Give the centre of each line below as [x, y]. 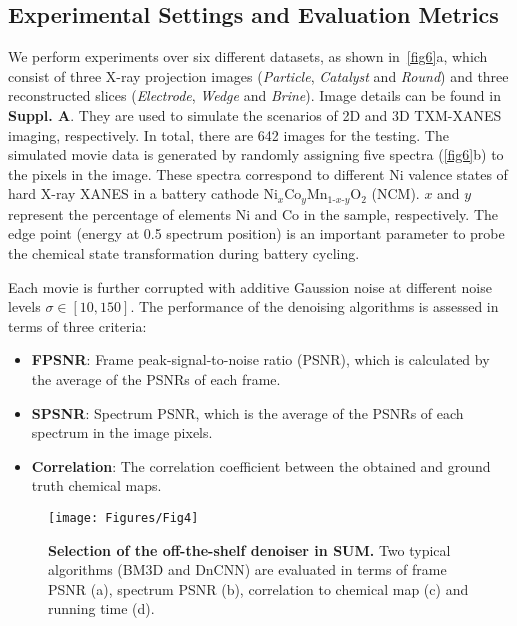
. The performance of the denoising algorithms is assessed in [314, 306]
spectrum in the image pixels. [122, 432]
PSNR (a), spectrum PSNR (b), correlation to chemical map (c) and [258, 588]
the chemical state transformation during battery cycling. [184, 253]
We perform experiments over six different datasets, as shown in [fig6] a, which [248, 56]
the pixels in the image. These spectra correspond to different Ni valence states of [258, 173]
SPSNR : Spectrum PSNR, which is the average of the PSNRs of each [247, 412]
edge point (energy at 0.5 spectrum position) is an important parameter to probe [256, 233]
